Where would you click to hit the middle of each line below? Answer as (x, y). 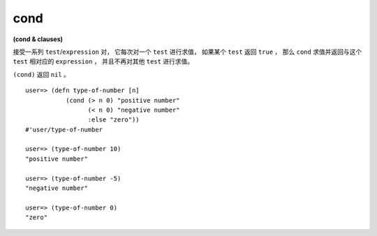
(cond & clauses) (38, 39)
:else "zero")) (113, 120)
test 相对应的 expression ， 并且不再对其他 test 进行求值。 (103, 61)
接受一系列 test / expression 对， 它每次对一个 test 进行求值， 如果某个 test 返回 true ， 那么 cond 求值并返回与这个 (187, 52)
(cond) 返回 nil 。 (41, 74)
